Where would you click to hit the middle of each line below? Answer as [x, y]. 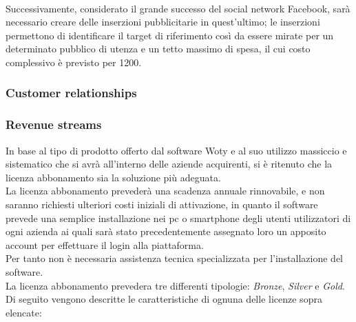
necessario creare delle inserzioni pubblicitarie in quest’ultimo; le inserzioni [163, 22]
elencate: [24, 312]
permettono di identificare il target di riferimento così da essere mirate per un [170, 35]
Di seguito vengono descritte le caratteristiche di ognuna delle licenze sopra [164, 299]
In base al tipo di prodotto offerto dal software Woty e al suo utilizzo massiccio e [176, 150]
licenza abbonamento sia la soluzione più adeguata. [113, 177]
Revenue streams [54, 124]
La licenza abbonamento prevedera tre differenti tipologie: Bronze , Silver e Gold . [175, 285]
